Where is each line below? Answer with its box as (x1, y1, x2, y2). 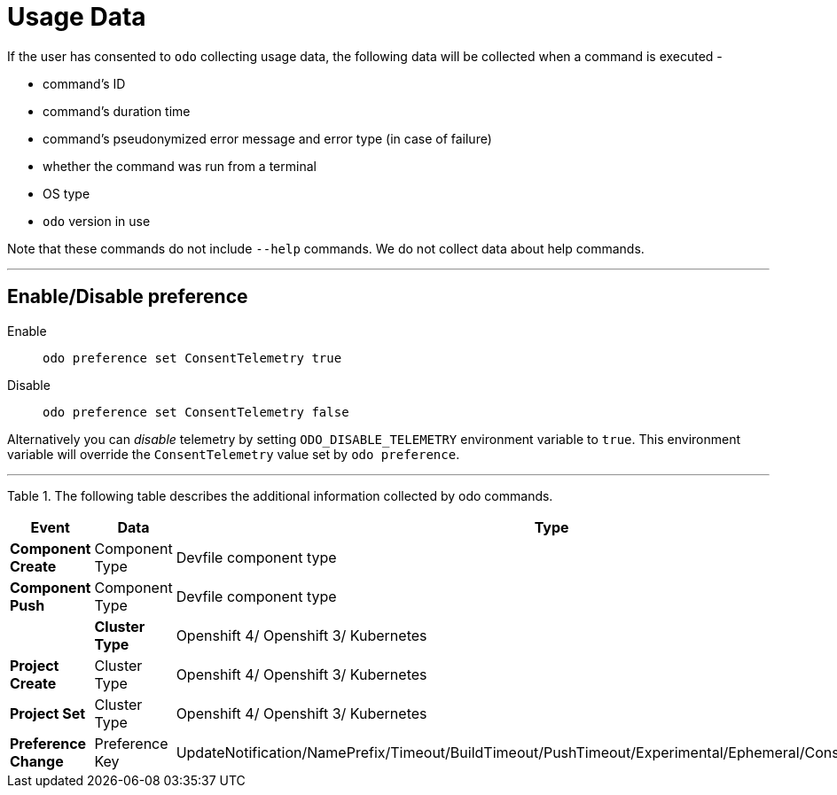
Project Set (10, 704, 86, 722)
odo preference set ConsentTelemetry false (43, 404, 349, 419)
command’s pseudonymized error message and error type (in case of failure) (43, 130, 492, 146)
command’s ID (43, 75, 126, 91)
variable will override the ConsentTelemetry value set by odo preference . (7, 446, 460, 462)
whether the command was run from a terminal (43, 158, 317, 174)
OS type (43, 185, 90, 201)
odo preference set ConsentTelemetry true (43, 350, 342, 365)
